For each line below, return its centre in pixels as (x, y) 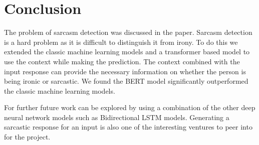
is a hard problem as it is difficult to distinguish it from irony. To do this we (121, 42)
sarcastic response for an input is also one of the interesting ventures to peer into (128, 127)
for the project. (27, 137)
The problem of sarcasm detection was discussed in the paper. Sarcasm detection (128, 32)
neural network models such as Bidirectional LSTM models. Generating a (117, 117)
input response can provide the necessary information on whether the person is (125, 71)
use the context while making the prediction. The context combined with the (122, 61)
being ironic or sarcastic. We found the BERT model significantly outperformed (126, 81)
